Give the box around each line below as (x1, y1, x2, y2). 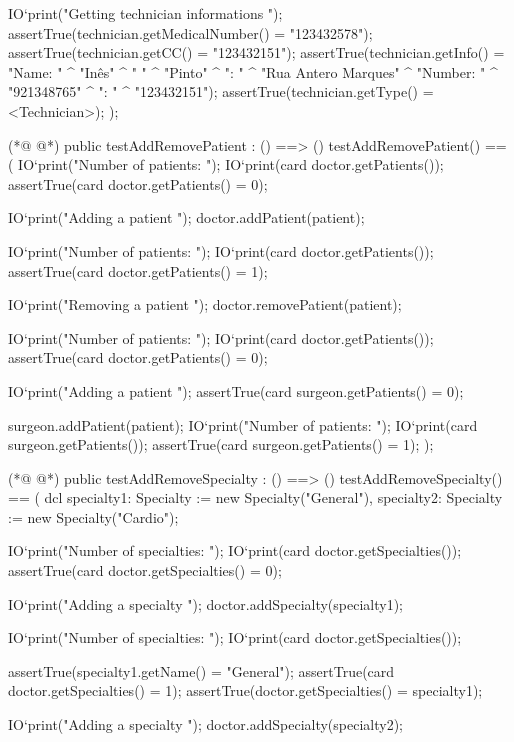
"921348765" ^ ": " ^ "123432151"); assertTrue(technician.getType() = (8, 81, 434, 102)
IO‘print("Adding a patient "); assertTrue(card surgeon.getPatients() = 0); (8, 380, 464, 401)
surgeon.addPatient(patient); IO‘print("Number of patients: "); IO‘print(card (8, 414, 478, 435)
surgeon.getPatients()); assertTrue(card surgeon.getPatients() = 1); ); (8, 434, 434, 455)
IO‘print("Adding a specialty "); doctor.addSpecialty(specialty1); (8, 593, 403, 614)
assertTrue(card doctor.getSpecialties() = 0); (8, 560, 282, 581)
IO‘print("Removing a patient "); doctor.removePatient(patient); (8, 294, 402, 315)
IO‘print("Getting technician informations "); (8, 3, 283, 23)
